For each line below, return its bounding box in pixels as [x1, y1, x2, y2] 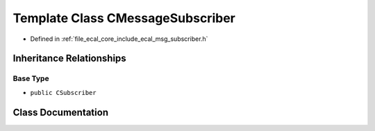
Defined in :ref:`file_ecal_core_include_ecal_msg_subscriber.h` [30, 35, 208, 43]
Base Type [12, 73, 49, 83]
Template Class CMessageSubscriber [12, 10, 235, 26]
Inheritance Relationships [12, 53, 126, 64]
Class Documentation [12, 106, 109, 118]
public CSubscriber [30, 89, 97, 96]
